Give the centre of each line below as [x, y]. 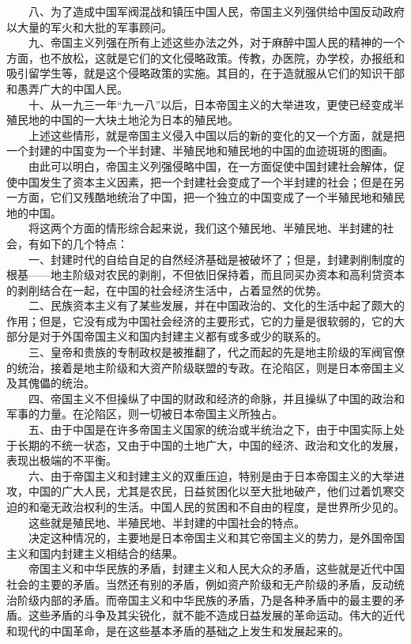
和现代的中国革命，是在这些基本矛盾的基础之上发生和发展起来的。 [178, 630]
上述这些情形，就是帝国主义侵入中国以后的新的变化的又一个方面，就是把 [216, 135]
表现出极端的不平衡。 [62, 460]
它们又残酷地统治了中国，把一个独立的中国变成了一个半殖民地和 [216, 197]
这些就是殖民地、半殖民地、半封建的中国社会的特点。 [166, 522]
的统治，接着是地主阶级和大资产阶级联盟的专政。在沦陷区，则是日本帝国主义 [205, 367]
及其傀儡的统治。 [51, 383]
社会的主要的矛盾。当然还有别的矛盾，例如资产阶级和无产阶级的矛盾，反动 [200, 584]
